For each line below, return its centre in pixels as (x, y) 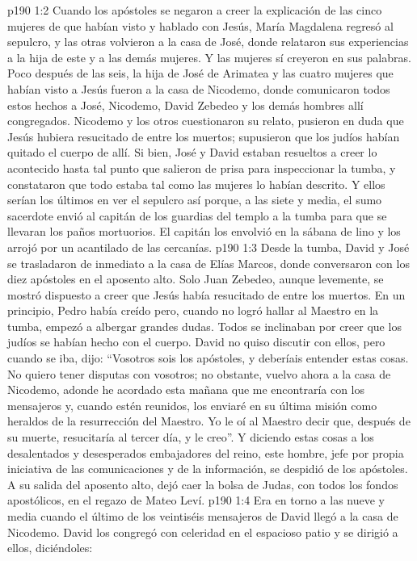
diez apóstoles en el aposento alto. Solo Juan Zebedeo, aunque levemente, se (196, 279)
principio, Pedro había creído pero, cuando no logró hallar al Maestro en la (193, 310)
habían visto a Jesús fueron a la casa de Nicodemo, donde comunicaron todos (199, 88)
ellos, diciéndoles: (50, 548)
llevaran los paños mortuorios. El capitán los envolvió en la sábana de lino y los (204, 231)
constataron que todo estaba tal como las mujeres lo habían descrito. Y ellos (196, 184)
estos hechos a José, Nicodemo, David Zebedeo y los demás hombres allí (185, 105)
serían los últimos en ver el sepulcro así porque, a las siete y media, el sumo (195, 200)
